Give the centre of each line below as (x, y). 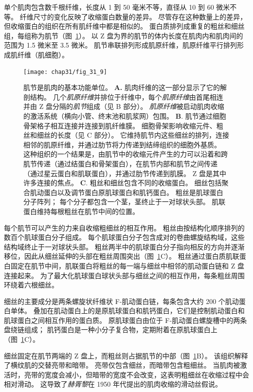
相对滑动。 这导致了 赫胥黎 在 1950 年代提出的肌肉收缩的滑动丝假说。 (113, 384)
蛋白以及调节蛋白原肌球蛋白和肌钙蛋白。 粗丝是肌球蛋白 (133, 192)
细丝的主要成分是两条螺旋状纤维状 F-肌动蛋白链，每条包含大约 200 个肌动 (121, 301)
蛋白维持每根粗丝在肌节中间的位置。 (81, 211)
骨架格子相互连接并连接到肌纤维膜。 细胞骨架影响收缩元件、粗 (123, 125)
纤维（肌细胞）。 (43, 54)
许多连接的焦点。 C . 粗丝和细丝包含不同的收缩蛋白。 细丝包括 (123, 183)
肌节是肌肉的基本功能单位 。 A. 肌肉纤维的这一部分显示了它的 (122, 87)
